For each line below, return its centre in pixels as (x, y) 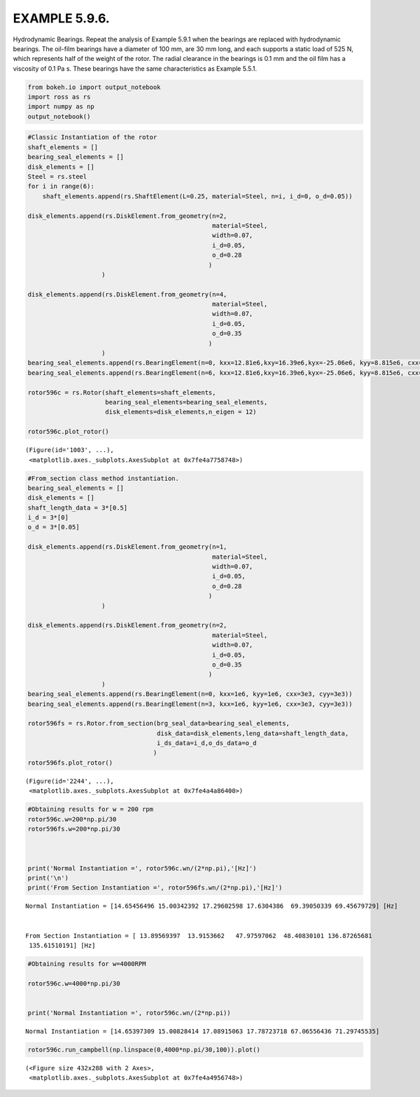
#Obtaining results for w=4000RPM (87, 963)
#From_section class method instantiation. (104, 478)
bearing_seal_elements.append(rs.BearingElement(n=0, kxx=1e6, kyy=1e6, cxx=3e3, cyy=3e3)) (190, 694)
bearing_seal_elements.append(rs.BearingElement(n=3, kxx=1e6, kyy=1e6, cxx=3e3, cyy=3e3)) (190, 704)
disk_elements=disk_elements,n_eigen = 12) (181, 412)
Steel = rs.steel (57, 177)
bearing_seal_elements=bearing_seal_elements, (187, 402)
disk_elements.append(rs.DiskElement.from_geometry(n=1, (127, 547)
